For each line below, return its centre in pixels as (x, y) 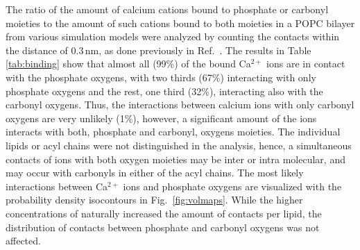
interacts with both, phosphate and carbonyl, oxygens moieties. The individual (173, 132)
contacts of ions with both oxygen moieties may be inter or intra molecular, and (175, 159)
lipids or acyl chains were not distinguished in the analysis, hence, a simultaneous (179, 145)
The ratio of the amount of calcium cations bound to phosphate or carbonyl (167, 9)
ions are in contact (306, 64)
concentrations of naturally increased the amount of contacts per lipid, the (164, 213)
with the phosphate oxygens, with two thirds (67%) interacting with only (161, 77)
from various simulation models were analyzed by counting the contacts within (173, 36)
